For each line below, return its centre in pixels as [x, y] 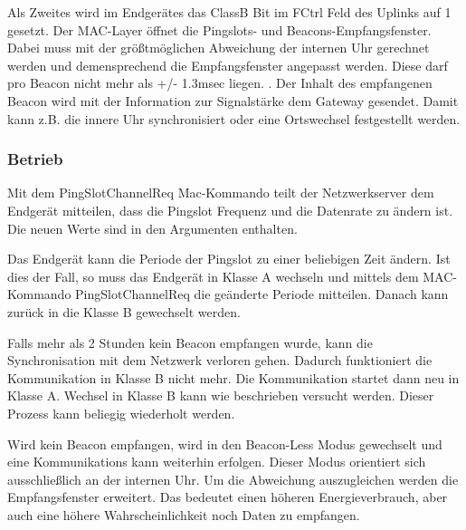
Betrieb [35, 159]
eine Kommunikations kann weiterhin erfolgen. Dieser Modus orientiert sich [217, 462]
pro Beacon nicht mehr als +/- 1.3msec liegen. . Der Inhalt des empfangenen [220, 83]
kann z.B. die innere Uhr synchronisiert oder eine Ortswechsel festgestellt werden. [234, 118]
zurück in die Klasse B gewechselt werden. [124, 311]
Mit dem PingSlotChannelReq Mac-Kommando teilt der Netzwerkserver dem [221, 193]
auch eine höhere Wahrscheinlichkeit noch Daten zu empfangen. [184, 514]
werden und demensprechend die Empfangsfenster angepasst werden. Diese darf [228, 65]
